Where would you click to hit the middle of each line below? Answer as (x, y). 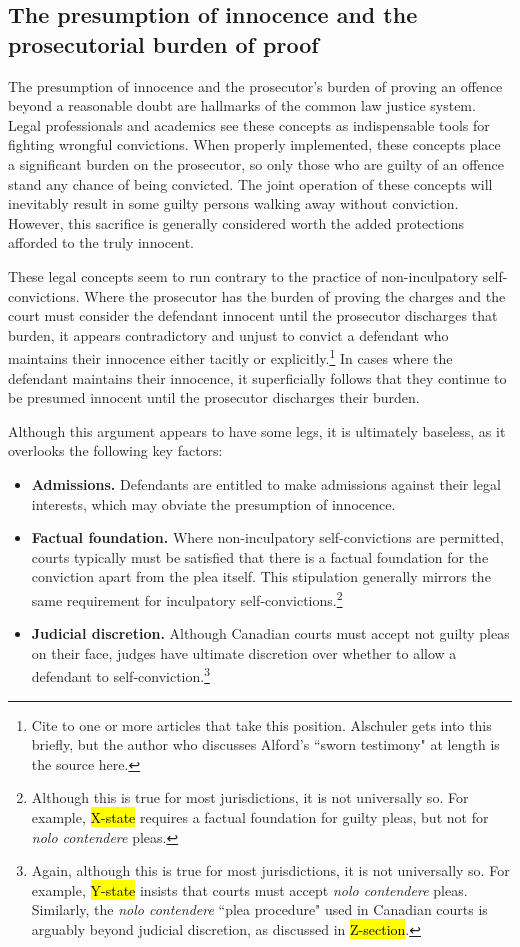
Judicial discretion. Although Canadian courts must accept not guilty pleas (270, 633)
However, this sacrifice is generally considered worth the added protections (236, 222)
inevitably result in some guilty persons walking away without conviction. (233, 203)
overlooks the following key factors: (115, 450)
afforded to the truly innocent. (101, 242)
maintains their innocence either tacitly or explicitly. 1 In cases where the (230, 356)
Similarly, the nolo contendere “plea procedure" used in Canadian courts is (259, 909)
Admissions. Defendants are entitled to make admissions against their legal (266, 483)
